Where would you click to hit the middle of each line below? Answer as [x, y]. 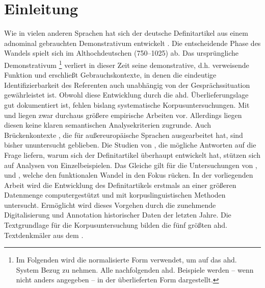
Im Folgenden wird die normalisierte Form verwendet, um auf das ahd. [126, 260]
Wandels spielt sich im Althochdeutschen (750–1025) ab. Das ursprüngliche [122, 53]
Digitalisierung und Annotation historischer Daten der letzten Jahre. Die [118, 215]
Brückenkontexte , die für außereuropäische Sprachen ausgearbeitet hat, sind [124, 135]
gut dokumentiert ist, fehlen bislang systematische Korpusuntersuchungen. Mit [127, 104]
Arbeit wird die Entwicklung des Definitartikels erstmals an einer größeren [120, 185]
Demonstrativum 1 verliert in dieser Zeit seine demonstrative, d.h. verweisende [127, 64]
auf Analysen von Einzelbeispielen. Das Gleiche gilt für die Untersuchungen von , [131, 165]
